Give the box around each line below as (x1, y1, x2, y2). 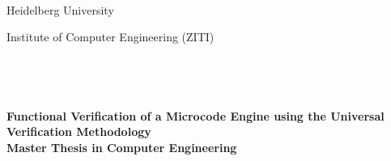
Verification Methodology (6, 123, 151, 140)
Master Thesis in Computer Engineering (6, 139, 237, 155)
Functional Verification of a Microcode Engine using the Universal (6, 107, 385, 124)
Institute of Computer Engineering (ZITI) (6, 28, 215, 45)
